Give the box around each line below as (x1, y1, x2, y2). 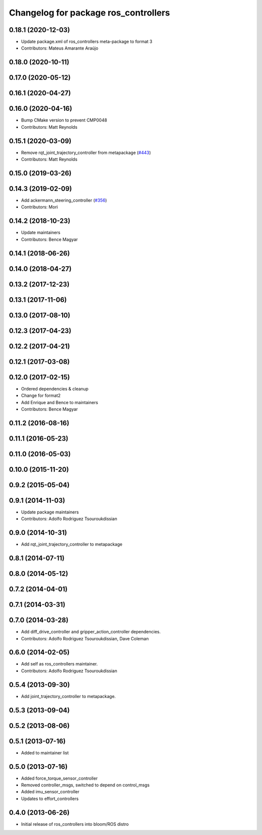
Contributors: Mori (21, 204, 58, 210)
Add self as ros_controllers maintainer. (21, 661, 98, 667)
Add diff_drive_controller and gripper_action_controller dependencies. (21, 629, 161, 635)
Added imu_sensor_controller (21, 789, 80, 795)
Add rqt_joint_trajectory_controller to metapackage (21, 542, 123, 547)
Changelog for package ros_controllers (9, 7, 170, 18)
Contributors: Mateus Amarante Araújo (21, 45, 98, 51)
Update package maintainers (21, 509, 79, 515)
